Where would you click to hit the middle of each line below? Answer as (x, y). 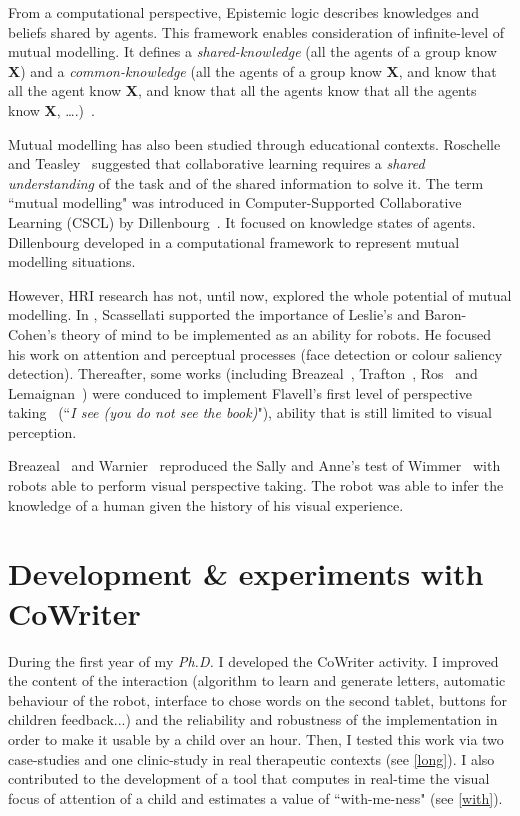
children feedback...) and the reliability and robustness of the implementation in (253, 719)
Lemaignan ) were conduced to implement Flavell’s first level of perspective (240, 392)
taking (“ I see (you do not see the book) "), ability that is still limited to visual (250, 412)
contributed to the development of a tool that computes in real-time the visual (249, 778)
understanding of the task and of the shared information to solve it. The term (246, 182)
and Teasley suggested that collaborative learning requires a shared (216, 163)
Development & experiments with (246, 573)
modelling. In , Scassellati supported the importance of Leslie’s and (214, 314)
